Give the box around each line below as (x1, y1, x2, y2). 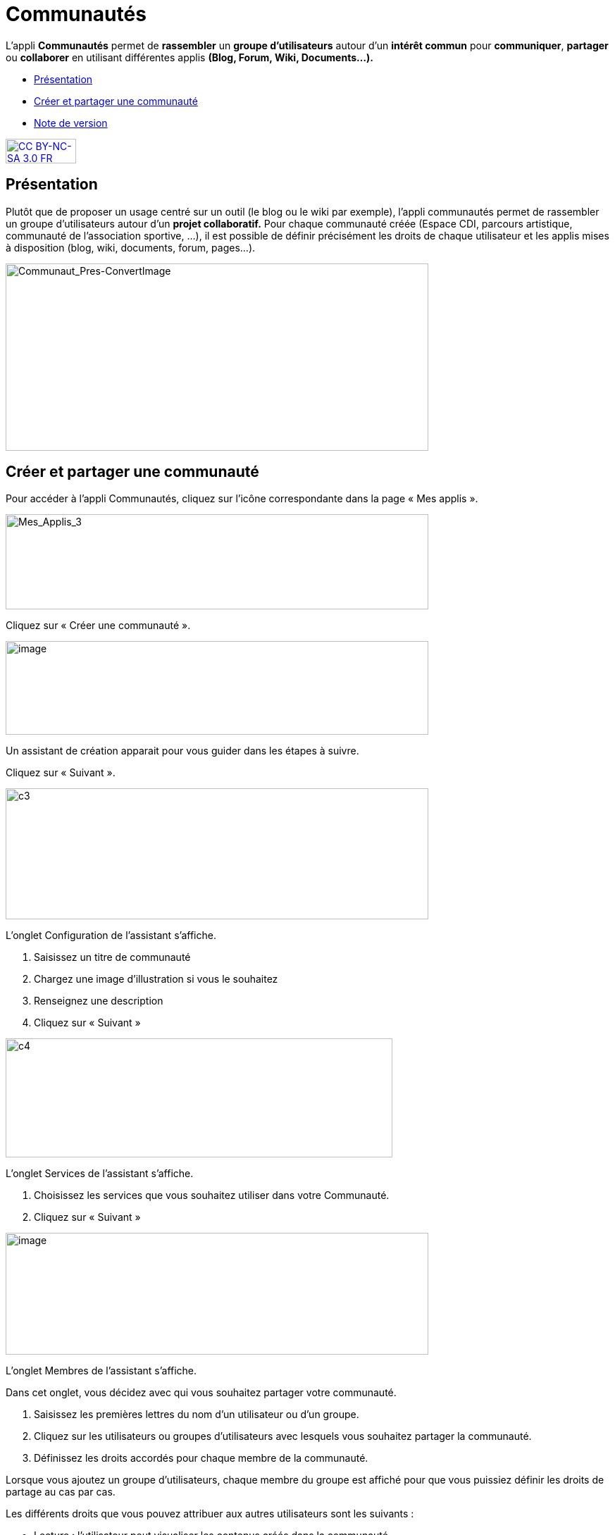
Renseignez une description (34, 995, 163, 1007)
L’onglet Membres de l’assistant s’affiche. (6, 1365, 197, 1377)
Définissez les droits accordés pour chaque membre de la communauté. (34, 1452, 368, 1465)
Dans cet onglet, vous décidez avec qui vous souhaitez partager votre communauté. (6, 1386, 397, 1399)
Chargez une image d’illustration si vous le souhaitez (34, 973, 278, 986)
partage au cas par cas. (6, 1486, 116, 1498)
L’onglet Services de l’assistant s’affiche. (6, 1167, 194, 1180)
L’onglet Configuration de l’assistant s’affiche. (6, 929, 216, 942)
